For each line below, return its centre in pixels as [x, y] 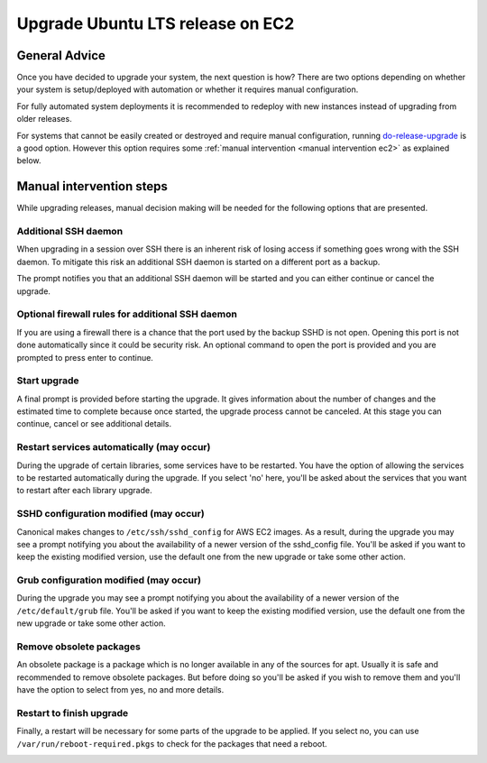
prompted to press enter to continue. [85, 357]
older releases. [44, 119]
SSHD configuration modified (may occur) [110, 514]
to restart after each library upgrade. [84, 491]
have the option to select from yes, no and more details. [120, 690]
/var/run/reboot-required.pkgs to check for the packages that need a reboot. [172, 743]
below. [29, 161]
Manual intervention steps [92, 186]
